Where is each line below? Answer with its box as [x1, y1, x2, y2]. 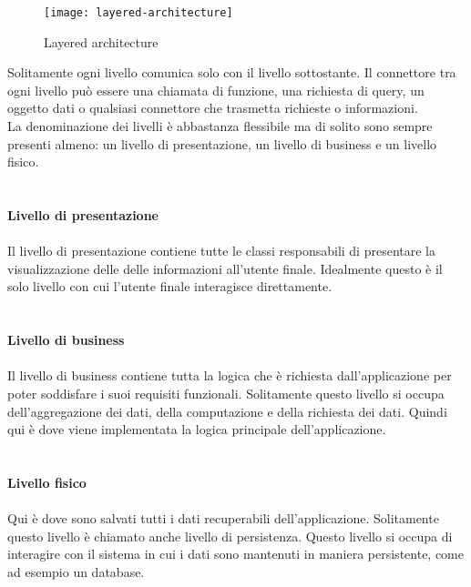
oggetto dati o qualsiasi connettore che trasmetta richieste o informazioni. [7, 98, 418, 117]
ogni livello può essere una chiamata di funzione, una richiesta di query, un [7, 80, 425, 99]
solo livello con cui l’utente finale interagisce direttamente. [7, 277, 333, 296]
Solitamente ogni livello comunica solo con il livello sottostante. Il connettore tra [7, 63, 456, 82]
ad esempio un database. [7, 562, 145, 581]
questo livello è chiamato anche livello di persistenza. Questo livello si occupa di [7, 526, 453, 545]
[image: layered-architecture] [44, 6, 233, 19]
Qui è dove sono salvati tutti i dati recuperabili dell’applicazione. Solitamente [7, 509, 439, 528]
